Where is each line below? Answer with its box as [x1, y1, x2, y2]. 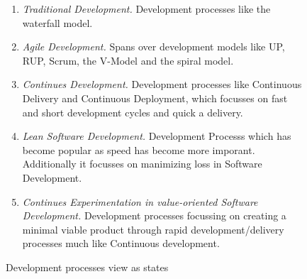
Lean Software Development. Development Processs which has [22, 128, 291, 143]
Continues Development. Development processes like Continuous [22, 77, 302, 92]
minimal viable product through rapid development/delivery [22, 221, 284, 236]
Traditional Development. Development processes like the [22, 1, 271, 16]
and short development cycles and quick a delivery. [22, 104, 243, 119]
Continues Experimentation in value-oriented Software [22, 194, 258, 209]
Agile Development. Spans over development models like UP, [22, 39, 285, 54]
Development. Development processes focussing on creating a [22, 208, 286, 223]
